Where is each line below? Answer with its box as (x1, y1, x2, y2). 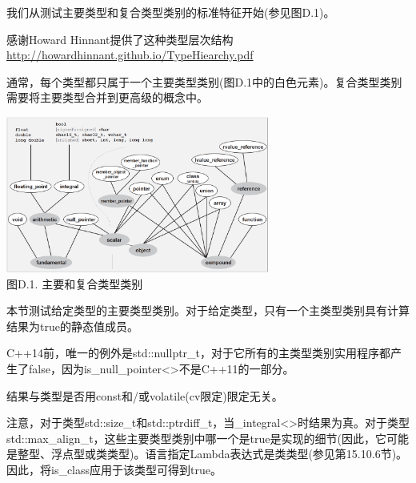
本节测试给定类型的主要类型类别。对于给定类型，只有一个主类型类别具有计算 (6, 302, 410, 319)
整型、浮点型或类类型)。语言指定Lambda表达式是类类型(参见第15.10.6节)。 (17, 445, 408, 462)
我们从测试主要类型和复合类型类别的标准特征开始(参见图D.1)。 (6, 4, 335, 20)
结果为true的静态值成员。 (6, 317, 138, 334)
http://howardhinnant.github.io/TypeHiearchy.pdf (6, 46, 254, 63)
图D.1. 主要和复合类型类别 (6, 275, 143, 292)
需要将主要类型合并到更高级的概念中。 (6, 89, 208, 106)
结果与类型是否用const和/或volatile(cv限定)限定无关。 (6, 387, 283, 404)
